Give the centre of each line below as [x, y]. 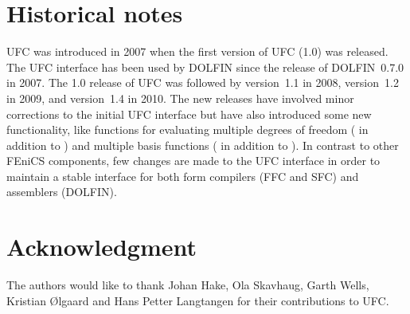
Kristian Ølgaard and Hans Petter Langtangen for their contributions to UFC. [198, 300]
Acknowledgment [102, 247]
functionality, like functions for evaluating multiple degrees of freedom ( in [187, 130]
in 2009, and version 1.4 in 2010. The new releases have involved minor [180, 98]
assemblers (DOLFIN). [62, 192]
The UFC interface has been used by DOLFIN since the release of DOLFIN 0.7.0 [205, 67]
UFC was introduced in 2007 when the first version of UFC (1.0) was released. [197, 51]
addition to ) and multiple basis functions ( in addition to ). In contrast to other [203, 145]
